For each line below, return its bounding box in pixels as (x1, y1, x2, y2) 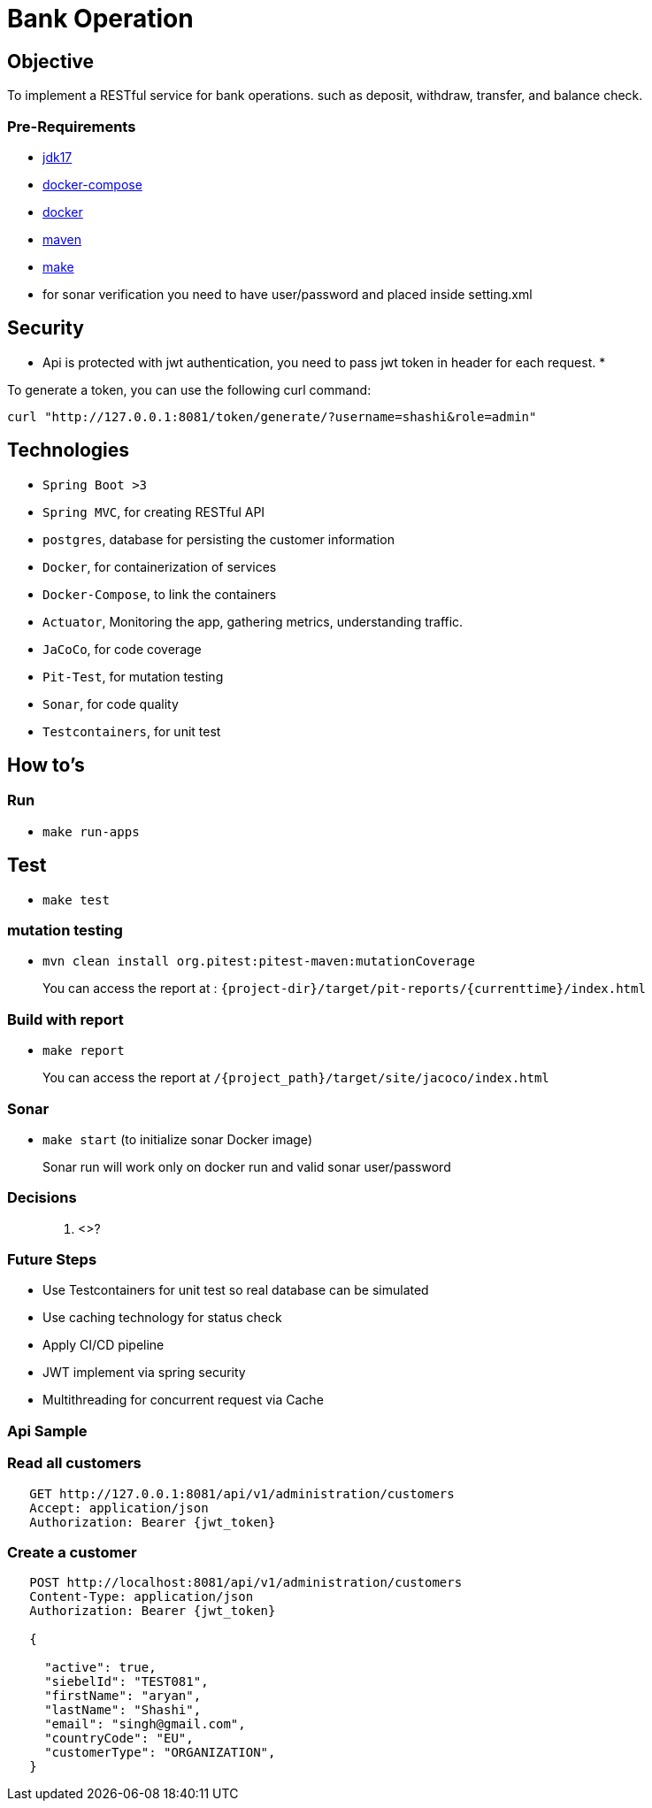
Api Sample (7, 1421, 88, 1440)
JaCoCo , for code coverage (42, 641, 202, 657)
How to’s (7, 754, 85, 777)
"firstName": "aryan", (44, 1689, 202, 1704)
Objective (7, 50, 95, 73)
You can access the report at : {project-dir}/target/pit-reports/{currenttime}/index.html (42, 981, 646, 996)
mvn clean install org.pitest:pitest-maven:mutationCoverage (42, 954, 475, 969)
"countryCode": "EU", (44, 1731, 194, 1746)
